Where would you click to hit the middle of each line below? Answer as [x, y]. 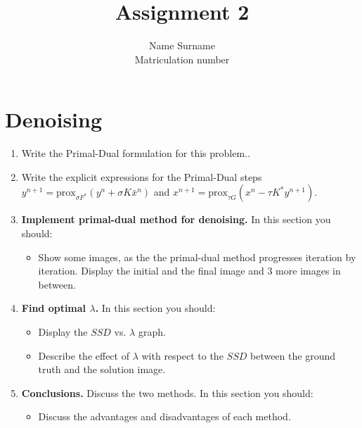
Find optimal [54, 308]
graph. [152, 332]
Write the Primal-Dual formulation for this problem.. [136, 153]
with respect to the [182, 355]
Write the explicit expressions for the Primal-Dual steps [142, 176]
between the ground [292, 355]
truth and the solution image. [102, 369]
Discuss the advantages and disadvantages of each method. [164, 416]
